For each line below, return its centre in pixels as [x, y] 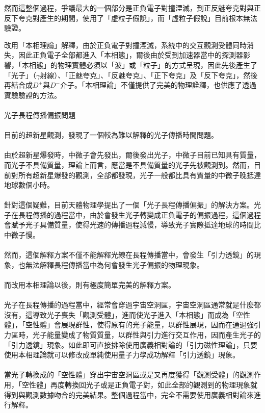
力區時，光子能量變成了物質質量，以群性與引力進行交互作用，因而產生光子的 [132, 334]
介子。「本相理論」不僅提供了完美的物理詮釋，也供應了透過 [158, 85]
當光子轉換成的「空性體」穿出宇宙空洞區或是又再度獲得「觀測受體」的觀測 [129, 375]
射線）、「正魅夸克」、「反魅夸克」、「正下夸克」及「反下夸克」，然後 [149, 75]
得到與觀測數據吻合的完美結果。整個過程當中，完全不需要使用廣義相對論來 [129, 394]
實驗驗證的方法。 [33, 95]
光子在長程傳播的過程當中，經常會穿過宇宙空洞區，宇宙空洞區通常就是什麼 [129, 305]
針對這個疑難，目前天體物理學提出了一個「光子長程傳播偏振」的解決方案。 [129, 205]
